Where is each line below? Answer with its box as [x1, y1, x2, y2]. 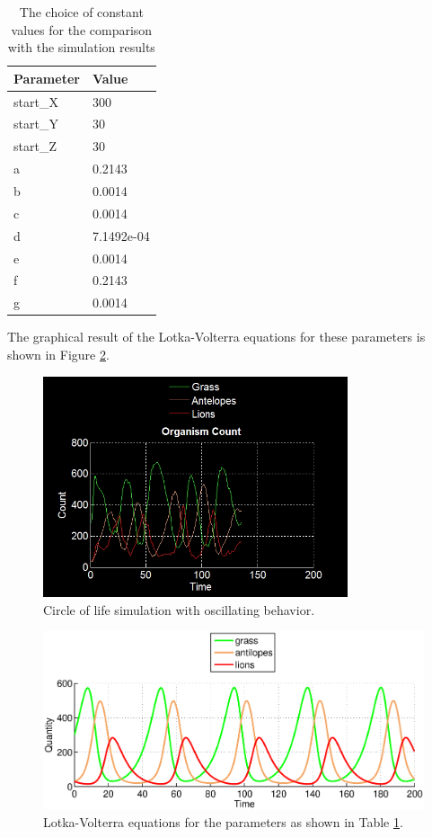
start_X [13, 92, 58, 111]
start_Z [13, 137, 57, 156]
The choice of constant [19, 3, 144, 21]
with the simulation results [7, 38, 155, 57]
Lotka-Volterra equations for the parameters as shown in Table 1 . [43, 812, 403, 831]
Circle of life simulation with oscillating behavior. [43, 600, 315, 619]
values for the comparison [11, 20, 153, 39]
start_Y [13, 114, 58, 133]
